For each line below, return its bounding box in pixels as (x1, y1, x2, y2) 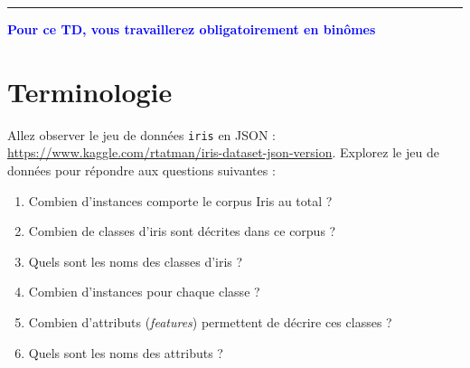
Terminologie (7, 72, 173, 109)
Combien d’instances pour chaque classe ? (28, 282, 260, 301)
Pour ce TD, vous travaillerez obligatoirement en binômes (7, 20, 376, 38)
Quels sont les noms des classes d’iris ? (28, 251, 243, 270)
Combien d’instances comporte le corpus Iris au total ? (28, 191, 333, 210)
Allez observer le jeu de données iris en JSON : (7, 125, 276, 144)
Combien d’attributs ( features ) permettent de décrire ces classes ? (28, 312, 392, 331)
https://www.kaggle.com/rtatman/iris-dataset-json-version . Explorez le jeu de (7, 143, 439, 162)
